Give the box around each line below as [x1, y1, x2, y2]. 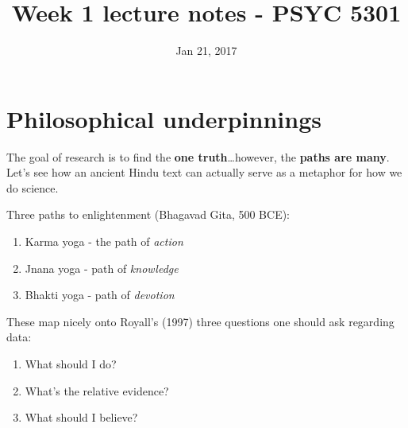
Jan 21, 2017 [175, 42, 237, 59]
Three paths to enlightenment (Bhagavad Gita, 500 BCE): [6, 206, 291, 223]
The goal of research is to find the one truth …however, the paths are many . [6, 148, 390, 165]
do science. [6, 179, 59, 196]
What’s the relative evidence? [25, 382, 169, 399]
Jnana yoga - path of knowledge [25, 259, 179, 276]
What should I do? [25, 356, 117, 372]
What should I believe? [25, 409, 138, 426]
